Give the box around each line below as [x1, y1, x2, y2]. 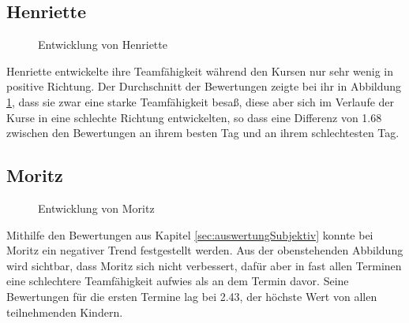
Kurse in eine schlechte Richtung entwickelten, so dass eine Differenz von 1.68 [6, 109, 382, 125]
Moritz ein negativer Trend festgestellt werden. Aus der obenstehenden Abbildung [6, 242, 403, 258]
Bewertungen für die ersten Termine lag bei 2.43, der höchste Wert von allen [6, 288, 377, 304]
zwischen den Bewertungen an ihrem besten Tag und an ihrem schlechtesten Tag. [6, 124, 400, 141]
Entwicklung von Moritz [38, 199, 155, 216]
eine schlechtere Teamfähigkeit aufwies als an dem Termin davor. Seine [6, 273, 349, 289]
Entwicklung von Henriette [38, 36, 167, 53]
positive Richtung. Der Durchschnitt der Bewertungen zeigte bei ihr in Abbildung [6, 78, 402, 95]
